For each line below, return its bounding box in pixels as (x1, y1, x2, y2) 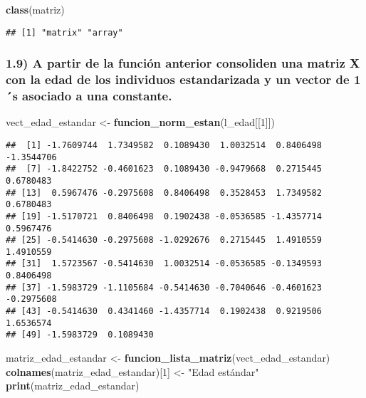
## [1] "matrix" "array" (6, 27, 123, 38)
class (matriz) (6, 2, 65, 16)
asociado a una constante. (22, 87, 172, 105)
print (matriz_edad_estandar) (6, 378, 140, 393)
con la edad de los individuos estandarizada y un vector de (6, 70, 350, 88)
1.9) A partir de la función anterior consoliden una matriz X (6, 54, 360, 72)
